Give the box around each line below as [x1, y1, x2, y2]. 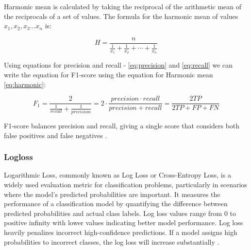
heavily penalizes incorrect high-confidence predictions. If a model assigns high [4, 227, 237, 237]
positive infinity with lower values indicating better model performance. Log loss [4, 217, 243, 228]
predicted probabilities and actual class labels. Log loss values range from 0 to [4, 208, 236, 218]
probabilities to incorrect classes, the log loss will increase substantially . [4, 236, 219, 247]
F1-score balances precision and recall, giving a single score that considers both [4, 120, 240, 130]
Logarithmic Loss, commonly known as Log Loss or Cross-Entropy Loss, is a [4, 170, 231, 180]
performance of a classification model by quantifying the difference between [4, 198, 228, 209]
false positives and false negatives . [4, 130, 107, 140]
